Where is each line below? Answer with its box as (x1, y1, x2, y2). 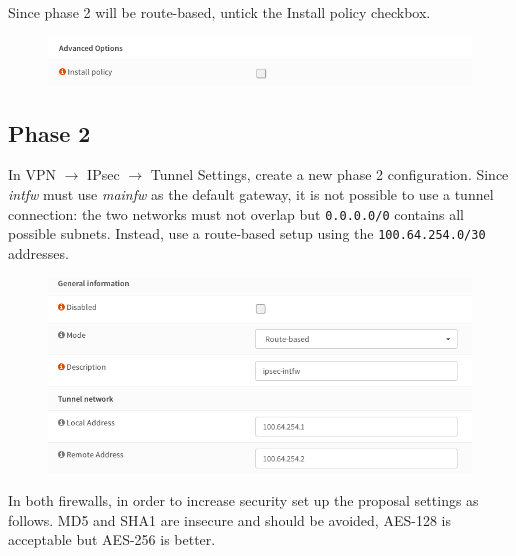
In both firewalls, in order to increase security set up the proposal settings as (8, 490, 479, 511)
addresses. (8, 242, 69, 263)
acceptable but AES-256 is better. (8, 529, 216, 550)
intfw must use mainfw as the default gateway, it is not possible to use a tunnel (8, 184, 494, 205)
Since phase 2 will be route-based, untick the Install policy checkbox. (8, 2, 431, 22)
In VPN (8, 164, 57, 185)
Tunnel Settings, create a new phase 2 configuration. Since (150, 164, 509, 185)
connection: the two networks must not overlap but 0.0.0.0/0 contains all (8, 203, 464, 224)
